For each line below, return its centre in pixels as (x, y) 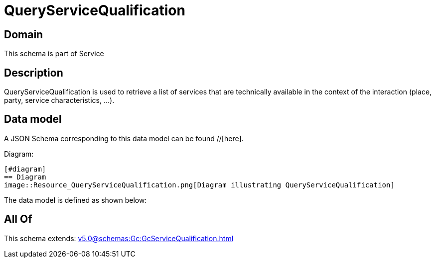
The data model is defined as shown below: (75, 200)
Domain (24, 34)
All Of (18, 219)
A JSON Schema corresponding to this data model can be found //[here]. (124, 138)
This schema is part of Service (54, 54)
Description (34, 73)
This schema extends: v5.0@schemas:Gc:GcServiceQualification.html (119, 238)
